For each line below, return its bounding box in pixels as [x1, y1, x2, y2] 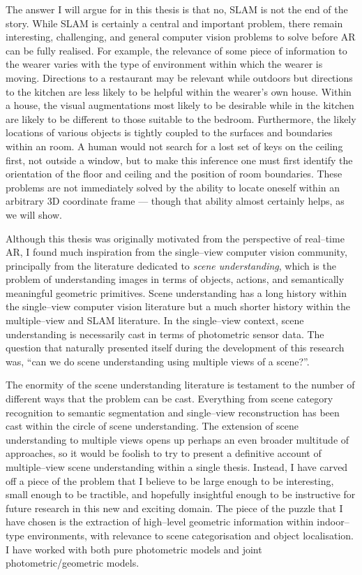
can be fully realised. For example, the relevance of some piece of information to [6, 43, 347, 57]
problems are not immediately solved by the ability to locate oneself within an [6, 180, 340, 194]
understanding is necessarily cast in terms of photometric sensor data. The [6, 326, 324, 341]
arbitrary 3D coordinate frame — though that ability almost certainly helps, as [6, 194, 345, 208]
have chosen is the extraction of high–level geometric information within [6, 514, 314, 529]
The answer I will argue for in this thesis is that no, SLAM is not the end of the [6, 2, 348, 16]
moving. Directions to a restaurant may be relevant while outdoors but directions [6, 70, 353, 85]
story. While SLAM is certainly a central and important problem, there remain [6, 15, 343, 30]
